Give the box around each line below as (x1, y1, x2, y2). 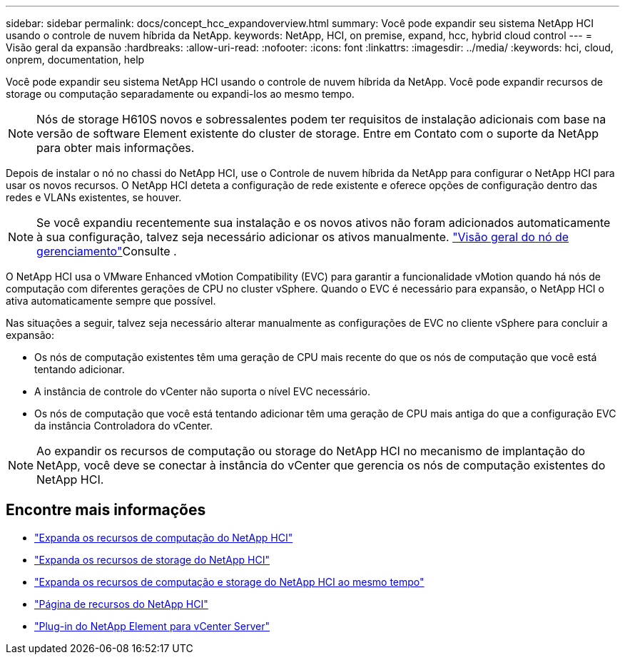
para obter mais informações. (36, 141, 195, 155)
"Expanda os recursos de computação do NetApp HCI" (34, 531, 293, 544)
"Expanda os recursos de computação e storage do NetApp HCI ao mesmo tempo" (34, 575, 425, 588)
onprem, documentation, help (6, 54, 145, 66)
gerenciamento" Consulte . (36, 244, 177, 258)
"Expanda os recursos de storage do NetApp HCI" (34, 553, 270, 566)
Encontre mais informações (6, 501, 206, 519)
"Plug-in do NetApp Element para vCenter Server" (34, 619, 270, 632)
